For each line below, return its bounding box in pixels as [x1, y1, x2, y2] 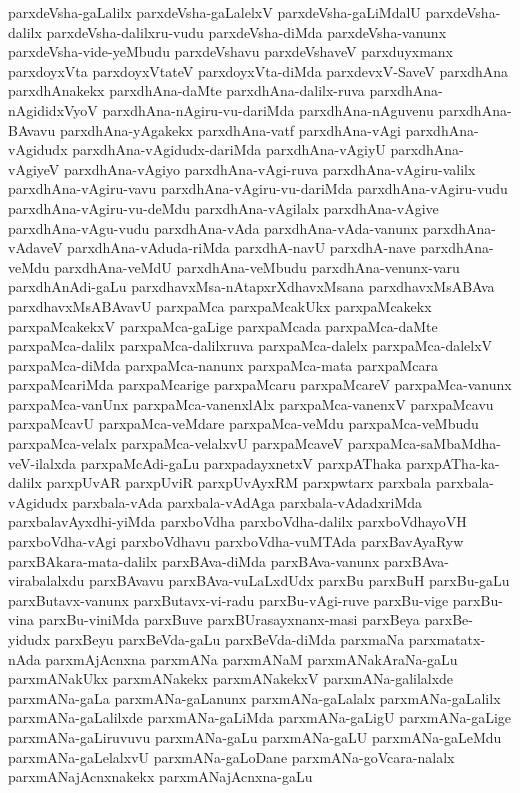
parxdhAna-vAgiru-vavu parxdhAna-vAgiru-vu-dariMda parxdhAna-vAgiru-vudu [8, 178, 508, 199]
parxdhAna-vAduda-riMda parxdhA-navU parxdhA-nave [67, 237, 416, 258]
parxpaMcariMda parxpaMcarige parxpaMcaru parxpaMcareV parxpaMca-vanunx [8, 374, 512, 395]
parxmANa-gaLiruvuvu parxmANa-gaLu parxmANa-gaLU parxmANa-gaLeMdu [8, 726, 502, 747]
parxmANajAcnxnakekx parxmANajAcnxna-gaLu [8, 766, 313, 787]
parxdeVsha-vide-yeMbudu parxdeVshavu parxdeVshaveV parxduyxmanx [8, 41, 454, 62]
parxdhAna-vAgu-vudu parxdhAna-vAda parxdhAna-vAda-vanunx [8, 217, 419, 238]
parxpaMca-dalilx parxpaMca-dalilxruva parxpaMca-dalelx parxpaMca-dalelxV [8, 335, 493, 356]
